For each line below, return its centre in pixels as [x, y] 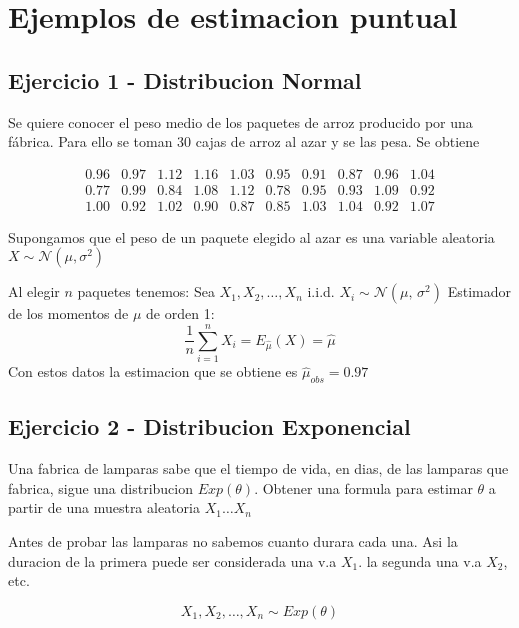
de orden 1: [180, 313]
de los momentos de [68, 313]
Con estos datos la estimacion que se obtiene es [153, 371]
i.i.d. [321, 291]
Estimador [479, 291]
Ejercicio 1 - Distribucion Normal [185, 79]
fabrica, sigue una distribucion [100, 487]
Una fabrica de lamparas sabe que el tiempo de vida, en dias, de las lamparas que [258, 468]
